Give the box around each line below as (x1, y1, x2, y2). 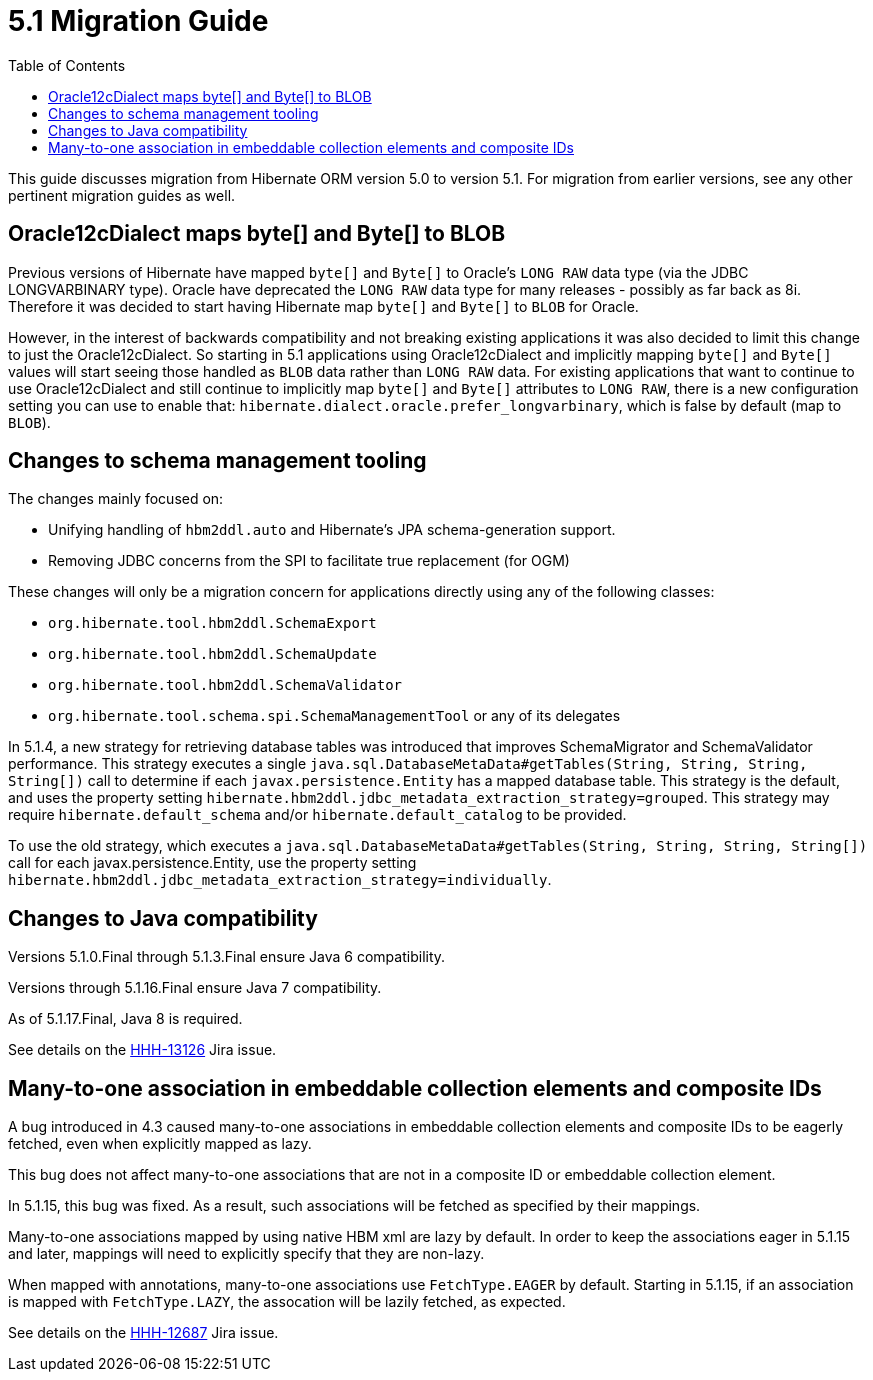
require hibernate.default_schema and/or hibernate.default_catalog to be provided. (8, 806, 627, 824)
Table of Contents (8, 56, 126, 74)
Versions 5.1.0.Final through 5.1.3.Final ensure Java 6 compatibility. (8, 948, 446, 966)
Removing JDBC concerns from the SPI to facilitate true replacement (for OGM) (48, 552, 570, 570)
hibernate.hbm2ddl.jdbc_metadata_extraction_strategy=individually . (8, 871, 552, 889)
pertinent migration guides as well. (8, 186, 236, 204)
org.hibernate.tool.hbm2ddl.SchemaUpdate (48, 646, 377, 663)
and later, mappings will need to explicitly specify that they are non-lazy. (8, 1245, 485, 1263)
